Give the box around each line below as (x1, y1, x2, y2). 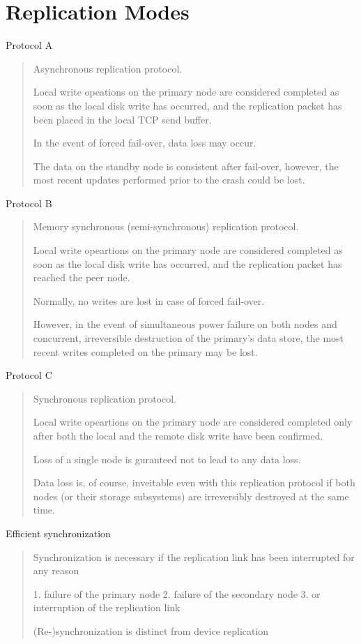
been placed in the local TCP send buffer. (33, 112, 212, 126)
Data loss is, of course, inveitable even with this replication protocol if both (33, 475, 355, 490)
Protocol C (6, 368, 52, 382)
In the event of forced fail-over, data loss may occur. (33, 135, 256, 150)
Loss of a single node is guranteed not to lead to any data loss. (33, 451, 301, 466)
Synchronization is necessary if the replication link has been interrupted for (33, 549, 355, 564)
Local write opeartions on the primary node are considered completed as (33, 243, 343, 257)
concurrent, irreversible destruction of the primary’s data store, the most (33, 331, 344, 345)
